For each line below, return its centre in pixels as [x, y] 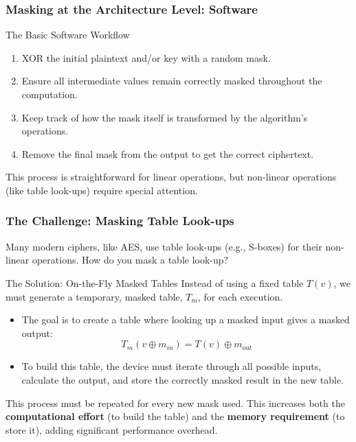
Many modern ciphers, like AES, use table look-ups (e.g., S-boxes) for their [164, 246]
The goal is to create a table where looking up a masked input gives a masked [186, 319]
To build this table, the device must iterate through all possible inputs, [171, 366]
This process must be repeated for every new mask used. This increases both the [175, 403]
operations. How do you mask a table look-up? [130, 260]
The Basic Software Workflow [68, 35]
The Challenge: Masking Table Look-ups [120, 221]
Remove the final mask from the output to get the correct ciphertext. [168, 153]
